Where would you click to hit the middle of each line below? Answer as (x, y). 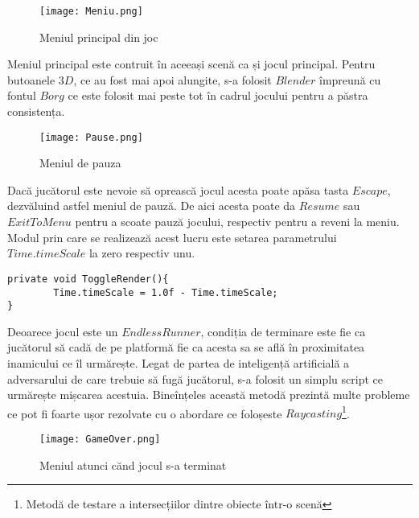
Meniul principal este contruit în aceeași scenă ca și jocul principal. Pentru (191, 64)
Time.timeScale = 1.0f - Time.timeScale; (166, 292)
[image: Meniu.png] (91, 11)
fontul (22, 95)
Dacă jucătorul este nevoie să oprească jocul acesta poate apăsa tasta (178, 189)
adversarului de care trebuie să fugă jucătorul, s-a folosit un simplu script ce (195, 378)
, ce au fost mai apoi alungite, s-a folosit (173, 79)
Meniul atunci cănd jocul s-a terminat (133, 465)
